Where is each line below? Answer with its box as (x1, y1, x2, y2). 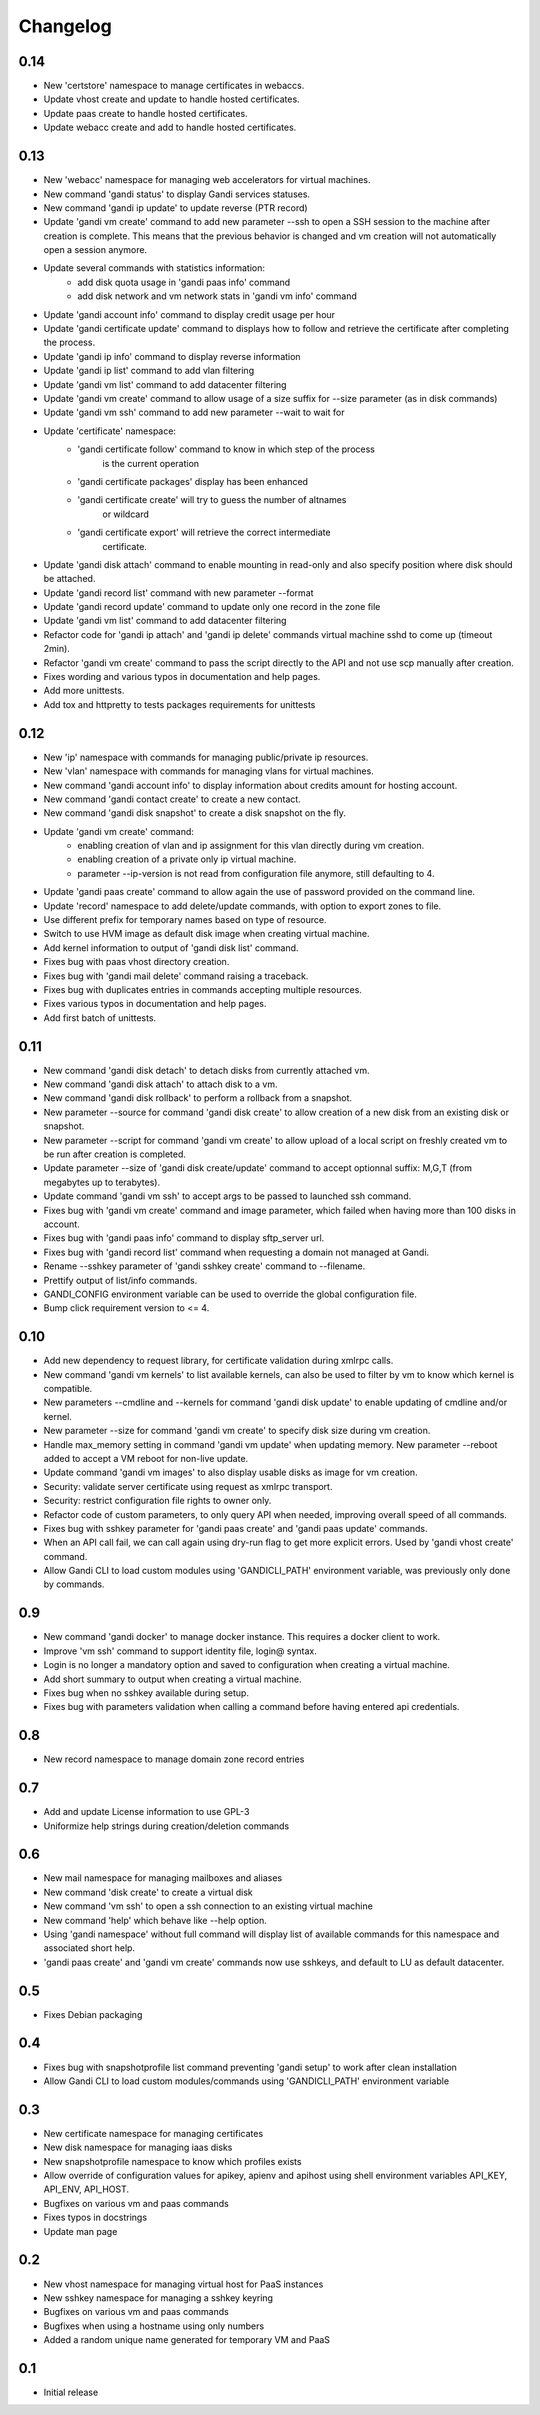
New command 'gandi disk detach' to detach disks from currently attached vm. (43, 1064, 370, 1076)
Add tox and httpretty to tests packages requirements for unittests (43, 698, 316, 710)
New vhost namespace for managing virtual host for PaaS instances (43, 2278, 324, 2290)
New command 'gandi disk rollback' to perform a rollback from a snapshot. (43, 1092, 353, 1104)
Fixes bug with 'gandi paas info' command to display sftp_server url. (43, 1232, 325, 1244)
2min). (43, 643, 70, 655)
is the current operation (102, 457, 200, 469)
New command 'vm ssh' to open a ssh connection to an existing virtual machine (43, 1900, 374, 1912)
